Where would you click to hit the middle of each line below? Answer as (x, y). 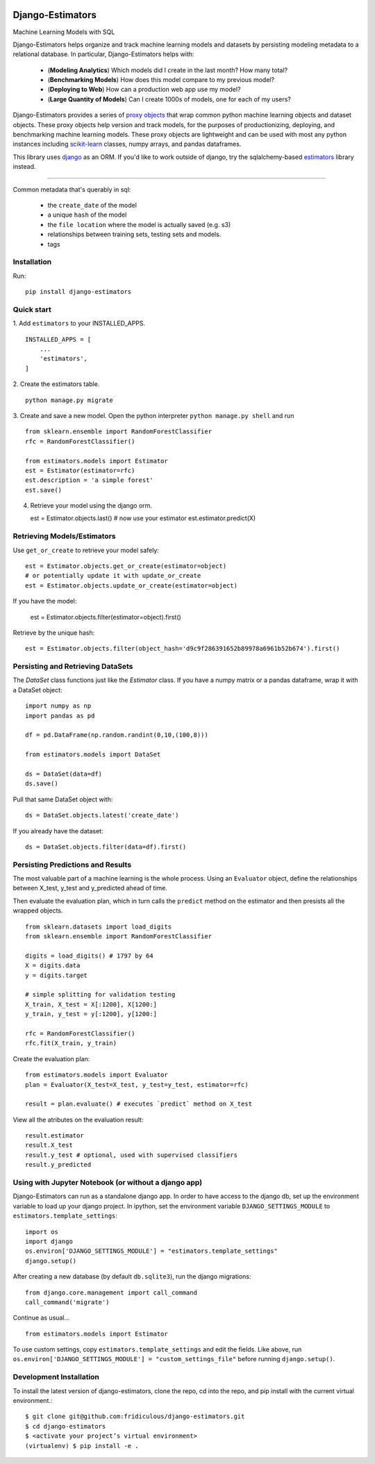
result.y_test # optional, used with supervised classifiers (131, 1155)
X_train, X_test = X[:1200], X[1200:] (91, 1004)
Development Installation (56, 1377)
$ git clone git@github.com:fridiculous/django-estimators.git (135, 1416)
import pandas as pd (60, 716)
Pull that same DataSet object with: (63, 799)
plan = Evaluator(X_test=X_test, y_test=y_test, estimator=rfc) (137, 1084)
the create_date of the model (92, 205)
